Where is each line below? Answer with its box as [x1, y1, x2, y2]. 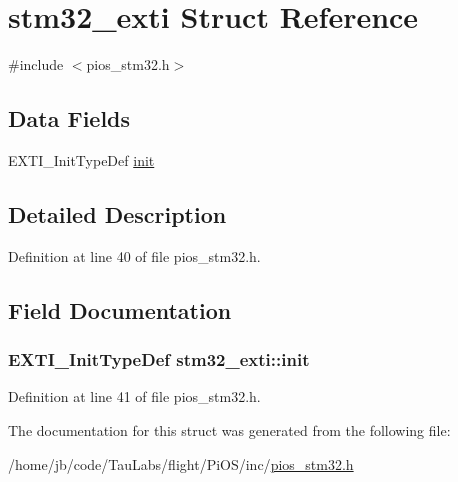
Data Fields [8, 103, 131, 134]
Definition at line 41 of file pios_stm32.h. [8, 386, 261, 407]
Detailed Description [8, 198, 227, 229]
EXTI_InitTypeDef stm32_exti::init [8, 347, 310, 372]
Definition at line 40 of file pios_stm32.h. [8, 245, 261, 266]
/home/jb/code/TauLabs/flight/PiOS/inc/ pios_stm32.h [8, 453, 354, 474]
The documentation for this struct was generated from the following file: [8, 419, 451, 440]
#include [8, 54, 64, 75]
